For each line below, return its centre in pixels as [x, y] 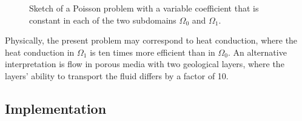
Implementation [56, 108]
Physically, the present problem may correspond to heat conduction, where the [151, 40]
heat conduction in [40, 52]
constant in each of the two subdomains [103, 20]
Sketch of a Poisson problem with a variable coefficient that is [144, 8]
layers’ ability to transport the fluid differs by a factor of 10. [117, 75]
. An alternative [257, 52]
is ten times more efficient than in [153, 52]
